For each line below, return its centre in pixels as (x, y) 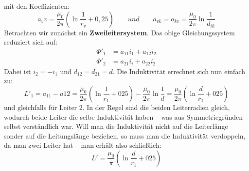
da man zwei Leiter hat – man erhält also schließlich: (83, 145)
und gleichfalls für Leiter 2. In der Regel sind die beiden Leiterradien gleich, (117, 107)
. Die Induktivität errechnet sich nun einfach (179, 71)
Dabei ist (18, 71)
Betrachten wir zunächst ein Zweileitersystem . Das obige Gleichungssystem (119, 32)
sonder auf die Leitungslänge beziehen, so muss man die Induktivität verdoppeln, (125, 135)
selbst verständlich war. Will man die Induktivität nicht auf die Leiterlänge (116, 126)
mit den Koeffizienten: (37, 6)
